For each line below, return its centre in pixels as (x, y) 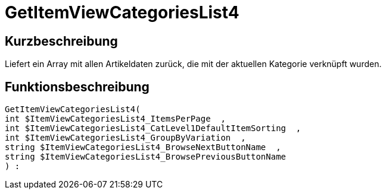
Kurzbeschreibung (61, 41)
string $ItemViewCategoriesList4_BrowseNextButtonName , (143, 147)
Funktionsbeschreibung (77, 87)
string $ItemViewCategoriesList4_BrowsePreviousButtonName (146, 157)
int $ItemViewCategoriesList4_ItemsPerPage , (115, 119)
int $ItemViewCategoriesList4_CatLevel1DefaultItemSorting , (153, 128)
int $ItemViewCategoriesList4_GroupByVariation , (125, 138)
